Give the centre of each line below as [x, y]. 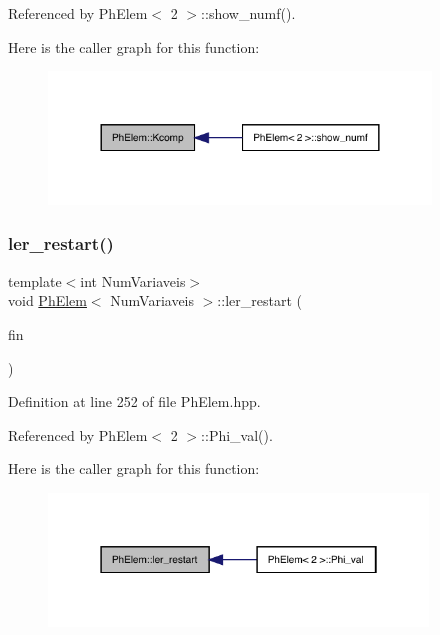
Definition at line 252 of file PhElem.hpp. [134, 401]
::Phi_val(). [237, 434]
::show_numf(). [248, 13]
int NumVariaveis [133, 280]
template [35, 280]
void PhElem [47, 300]
